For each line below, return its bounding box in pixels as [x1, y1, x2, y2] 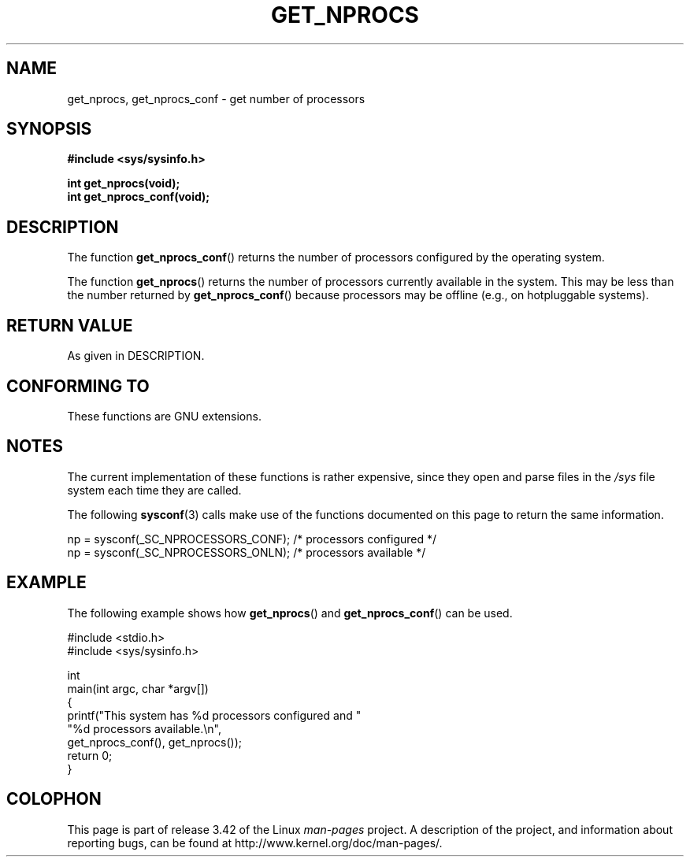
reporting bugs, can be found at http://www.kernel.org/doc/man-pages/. [67, 835, 443, 850]
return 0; [67, 748, 113, 762]
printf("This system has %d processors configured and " [67, 708, 362, 722]
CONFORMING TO [6, 376, 150, 396]
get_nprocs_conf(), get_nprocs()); [67, 735, 243, 749]
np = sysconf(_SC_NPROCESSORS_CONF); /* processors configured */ [67, 532, 437, 546]
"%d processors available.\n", [67, 721, 221, 735]
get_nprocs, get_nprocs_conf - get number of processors [67, 91, 365, 106]
